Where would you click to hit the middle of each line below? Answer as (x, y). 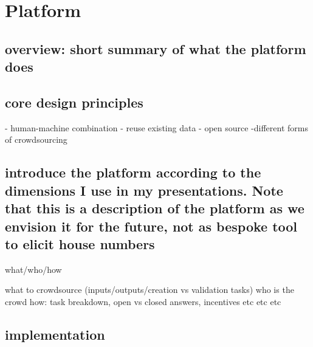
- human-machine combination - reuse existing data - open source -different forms (156, 127)
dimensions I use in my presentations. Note (144, 190)
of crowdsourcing (36, 139)
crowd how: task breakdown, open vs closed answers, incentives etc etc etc (143, 301)
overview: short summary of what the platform (156, 48)
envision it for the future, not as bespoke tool (151, 226)
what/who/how (33, 269)
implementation (55, 334)
